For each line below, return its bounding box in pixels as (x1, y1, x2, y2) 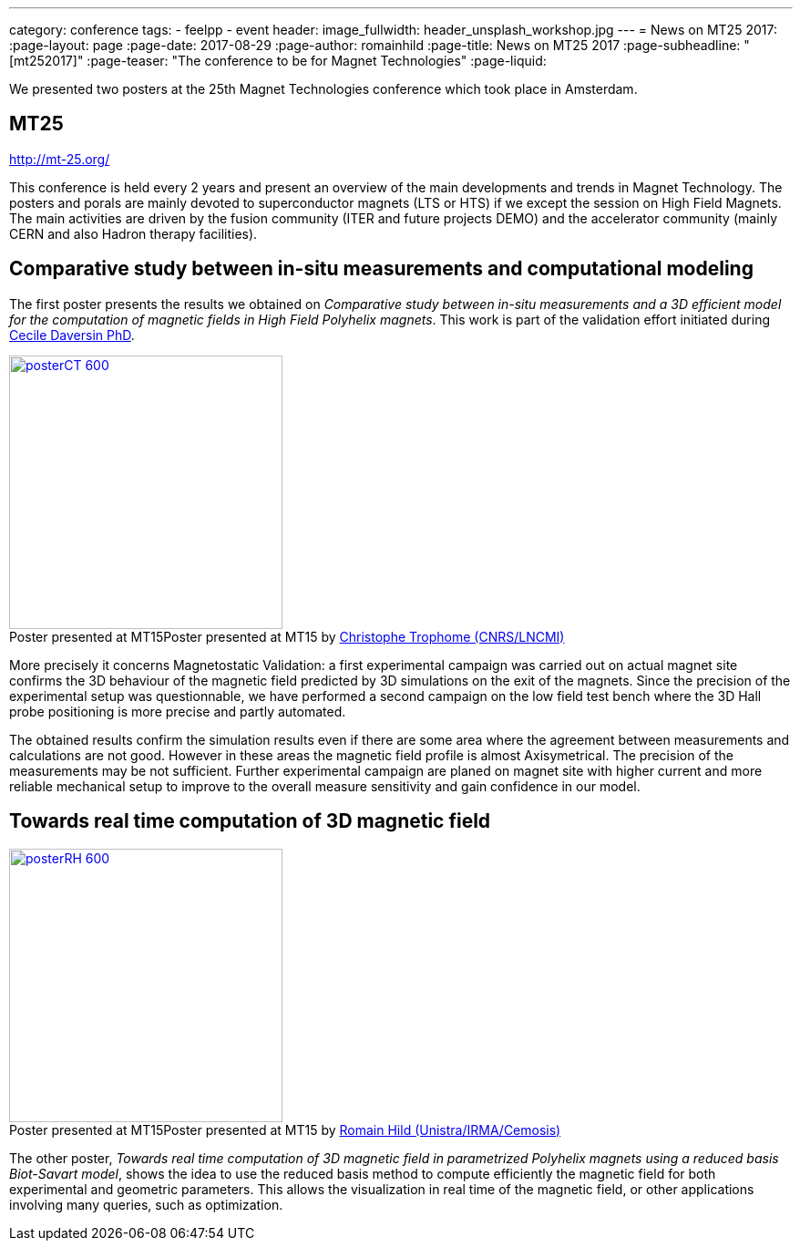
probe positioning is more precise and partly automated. (9, 703, 346, 719)
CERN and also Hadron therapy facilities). (9, 225, 258, 242)
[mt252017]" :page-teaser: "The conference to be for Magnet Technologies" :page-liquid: (9, 53, 547, 68)
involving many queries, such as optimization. (9, 1196, 283, 1212)
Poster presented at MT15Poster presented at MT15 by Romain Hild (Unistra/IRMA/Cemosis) (9, 1121, 561, 1138)
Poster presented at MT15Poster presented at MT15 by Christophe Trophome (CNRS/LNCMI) (9, 628, 565, 645)
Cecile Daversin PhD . (9, 326, 135, 343)
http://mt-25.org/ (9, 150, 110, 167)
